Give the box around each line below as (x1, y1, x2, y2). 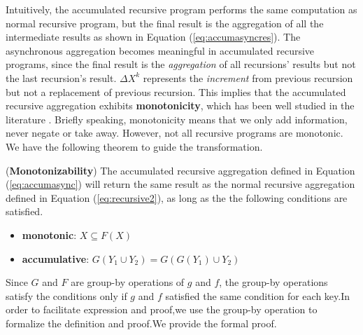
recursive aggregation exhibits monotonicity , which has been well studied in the (6, 98, 355, 113)
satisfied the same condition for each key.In (165, 288, 350, 303)
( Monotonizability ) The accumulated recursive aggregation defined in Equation (6, 163, 355, 177)
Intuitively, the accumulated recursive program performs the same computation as (6, 2, 357, 16)
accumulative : (22, 251, 90, 266)
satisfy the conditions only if (6, 288, 127, 303)
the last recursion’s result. (6, 70, 117, 85)
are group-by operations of (71, 275, 185, 289)
